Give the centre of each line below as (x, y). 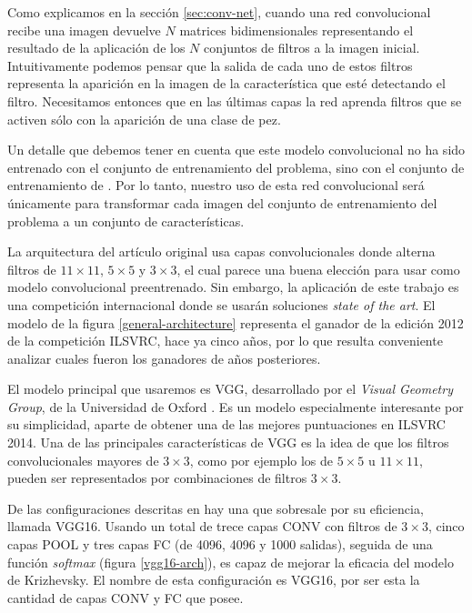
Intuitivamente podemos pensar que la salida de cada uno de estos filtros (210, 65)
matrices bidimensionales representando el (296, 30)
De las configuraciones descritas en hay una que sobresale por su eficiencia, (216, 508)
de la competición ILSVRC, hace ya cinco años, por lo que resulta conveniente (225, 341)
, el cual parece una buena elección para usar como (318, 269)
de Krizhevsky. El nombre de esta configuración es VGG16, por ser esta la (214, 580)
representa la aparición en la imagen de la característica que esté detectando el (226, 83)
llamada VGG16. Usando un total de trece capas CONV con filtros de (202, 526)
